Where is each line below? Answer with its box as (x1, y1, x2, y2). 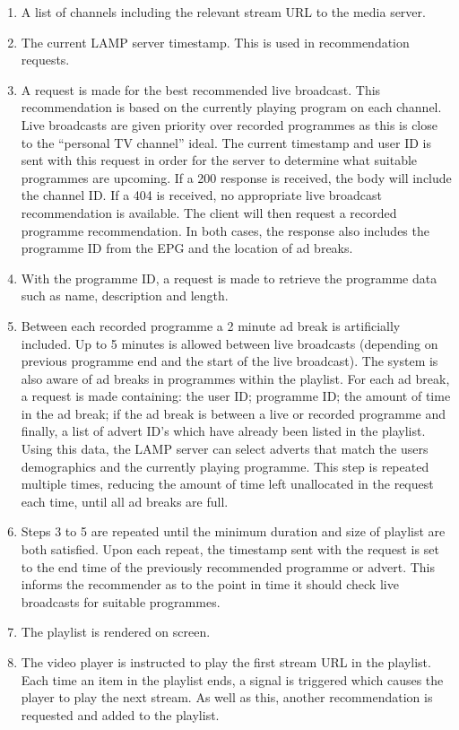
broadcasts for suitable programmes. (21, 592, 221, 611)
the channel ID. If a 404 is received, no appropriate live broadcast (21, 186, 383, 204)
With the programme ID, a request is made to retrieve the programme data (21, 268, 437, 287)
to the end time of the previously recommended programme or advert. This (21, 557, 435, 576)
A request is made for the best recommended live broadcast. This (21, 80, 381, 99)
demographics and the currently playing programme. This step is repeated (21, 456, 429, 475)
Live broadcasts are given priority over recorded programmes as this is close (21, 115, 437, 134)
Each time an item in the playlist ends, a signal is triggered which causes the (21, 670, 444, 689)
